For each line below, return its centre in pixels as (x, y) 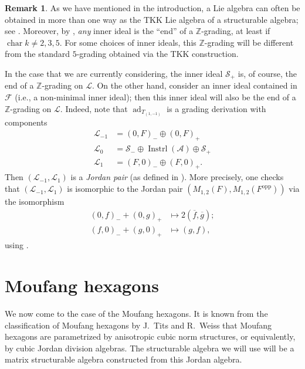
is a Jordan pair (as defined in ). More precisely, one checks (177, 177)
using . (17, 245)
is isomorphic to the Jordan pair (125, 189)
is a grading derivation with (216, 108)
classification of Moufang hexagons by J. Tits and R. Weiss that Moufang (138, 325)
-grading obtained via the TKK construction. (157, 54)
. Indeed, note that (94, 108)
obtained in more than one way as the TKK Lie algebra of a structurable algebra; (152, 19)
